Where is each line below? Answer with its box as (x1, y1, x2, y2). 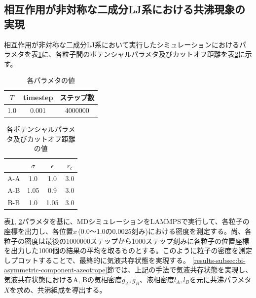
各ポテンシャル (6, 123, 55, 134)
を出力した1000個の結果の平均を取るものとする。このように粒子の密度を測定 (4, 245, 253, 256)
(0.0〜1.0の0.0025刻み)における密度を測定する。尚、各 (78, 225, 252, 236)
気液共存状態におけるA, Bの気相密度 (4, 274, 122, 284)
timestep (23, 92, 53, 102)
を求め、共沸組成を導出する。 (9, 284, 107, 295)
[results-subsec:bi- (192, 255, 246, 265)
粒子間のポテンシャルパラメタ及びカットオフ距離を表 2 (62, 49, 238, 59)
